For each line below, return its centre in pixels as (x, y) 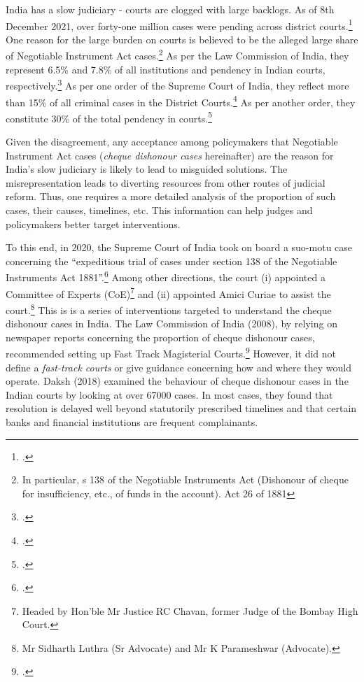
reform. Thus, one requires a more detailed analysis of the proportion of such (171, 196)
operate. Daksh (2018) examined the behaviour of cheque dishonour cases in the (177, 381)
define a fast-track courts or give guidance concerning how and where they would (179, 367)
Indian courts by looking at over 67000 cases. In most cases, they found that (169, 394)
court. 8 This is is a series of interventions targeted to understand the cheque (169, 308)
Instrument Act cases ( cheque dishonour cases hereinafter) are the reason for (170, 155)
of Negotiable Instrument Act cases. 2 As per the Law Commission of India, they (177, 55)
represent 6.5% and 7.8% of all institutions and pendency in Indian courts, (166, 69)
